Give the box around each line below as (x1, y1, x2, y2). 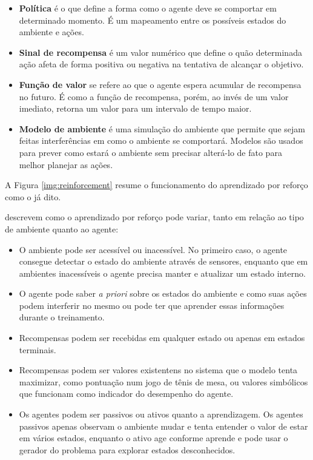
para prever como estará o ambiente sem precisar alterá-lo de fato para (19, 146, 282, 158)
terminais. (19, 343, 56, 356)
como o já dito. (5, 190, 61, 203)
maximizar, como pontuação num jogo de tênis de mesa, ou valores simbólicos (19, 375, 308, 388)
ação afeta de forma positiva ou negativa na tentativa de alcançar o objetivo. (19, 58, 304, 70)
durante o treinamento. (19, 311, 105, 323)
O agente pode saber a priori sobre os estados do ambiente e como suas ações (19, 287, 307, 300)
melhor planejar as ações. (19, 158, 113, 171)
